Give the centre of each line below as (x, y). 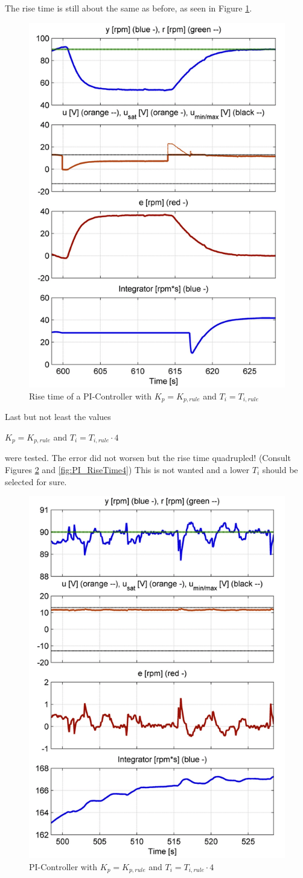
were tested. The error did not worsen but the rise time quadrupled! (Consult (148, 458)
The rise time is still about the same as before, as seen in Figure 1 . (129, 8)
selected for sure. (36, 481)
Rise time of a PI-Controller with (91, 396)
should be (280, 469)
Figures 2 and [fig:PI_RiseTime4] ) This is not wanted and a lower (127, 469)
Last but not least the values (58, 417)
